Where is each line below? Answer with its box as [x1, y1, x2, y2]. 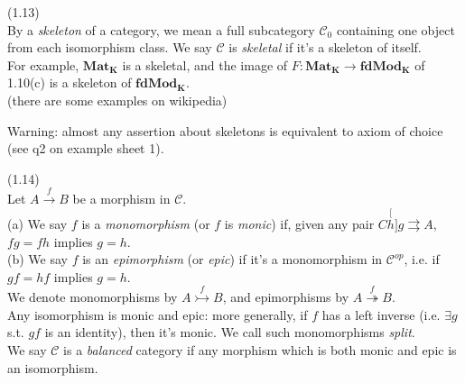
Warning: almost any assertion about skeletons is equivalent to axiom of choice [7, 121, 443, 140]
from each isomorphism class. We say [7, 38, 212, 57]
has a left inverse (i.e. [321, 305, 441, 324]
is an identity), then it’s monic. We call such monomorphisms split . [44, 323, 415, 342]
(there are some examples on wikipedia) [7, 90, 228, 109]
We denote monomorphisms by [7, 287, 178, 306]
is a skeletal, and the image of [122, 55, 288, 74]
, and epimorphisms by [222, 287, 349, 306]
